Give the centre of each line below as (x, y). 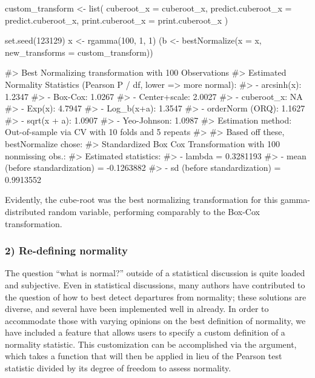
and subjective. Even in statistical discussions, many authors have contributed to (155, 284)
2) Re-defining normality (66, 250)
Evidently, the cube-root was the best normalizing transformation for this (141, 200)
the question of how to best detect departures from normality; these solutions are (156, 297)
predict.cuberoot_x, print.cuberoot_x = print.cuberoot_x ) (117, 20)
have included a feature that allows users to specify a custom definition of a (145, 332)
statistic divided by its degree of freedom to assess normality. (118, 368)
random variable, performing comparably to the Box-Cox (154, 211)
